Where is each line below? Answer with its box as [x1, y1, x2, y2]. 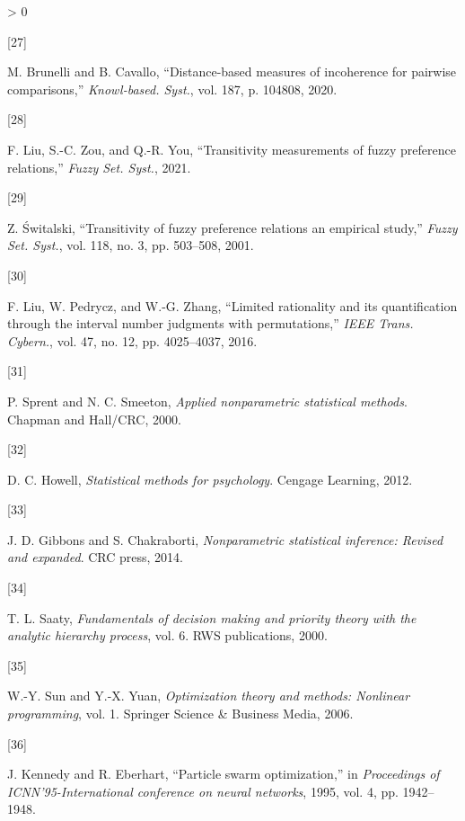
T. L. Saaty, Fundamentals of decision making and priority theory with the [7, 608, 417, 627]
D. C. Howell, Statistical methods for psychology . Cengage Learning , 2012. [7, 469, 413, 488]
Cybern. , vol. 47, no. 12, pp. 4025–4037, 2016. [7, 331, 258, 350]
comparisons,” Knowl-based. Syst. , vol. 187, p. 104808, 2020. [7, 79, 338, 98]
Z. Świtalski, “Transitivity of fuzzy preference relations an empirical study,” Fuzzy [7, 218, 458, 236]
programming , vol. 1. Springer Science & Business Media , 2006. [7, 704, 354, 723]
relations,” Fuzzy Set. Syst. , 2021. [7, 157, 191, 176]
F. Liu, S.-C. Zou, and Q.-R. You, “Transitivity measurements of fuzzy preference [7, 139, 456, 158]
